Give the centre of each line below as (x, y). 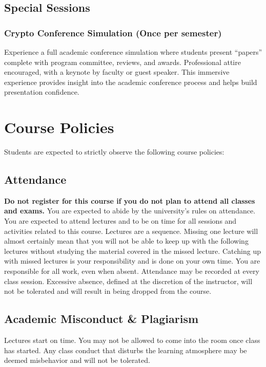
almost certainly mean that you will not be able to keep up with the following (126, 241)
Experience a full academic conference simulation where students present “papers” (133, 52)
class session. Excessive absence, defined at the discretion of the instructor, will (128, 281)
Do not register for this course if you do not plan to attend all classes (130, 200)
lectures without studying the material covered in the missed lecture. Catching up (132, 251)
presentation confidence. (42, 92)
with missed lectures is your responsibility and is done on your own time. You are (132, 261)
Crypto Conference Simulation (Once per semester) (113, 33)
